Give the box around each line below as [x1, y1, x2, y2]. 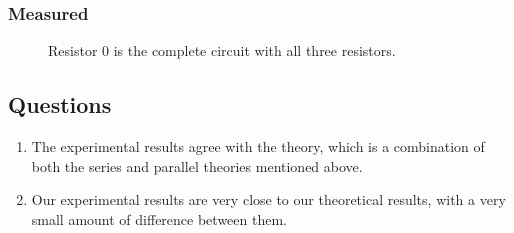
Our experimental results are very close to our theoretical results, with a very [31, 189, 506, 210]
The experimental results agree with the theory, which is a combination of [31, 136, 485, 157]
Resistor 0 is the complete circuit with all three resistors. [48, 40, 396, 61]
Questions [8, 89, 112, 120]
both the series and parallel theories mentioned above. [31, 155, 363, 176]
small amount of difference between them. [31, 208, 287, 229]
